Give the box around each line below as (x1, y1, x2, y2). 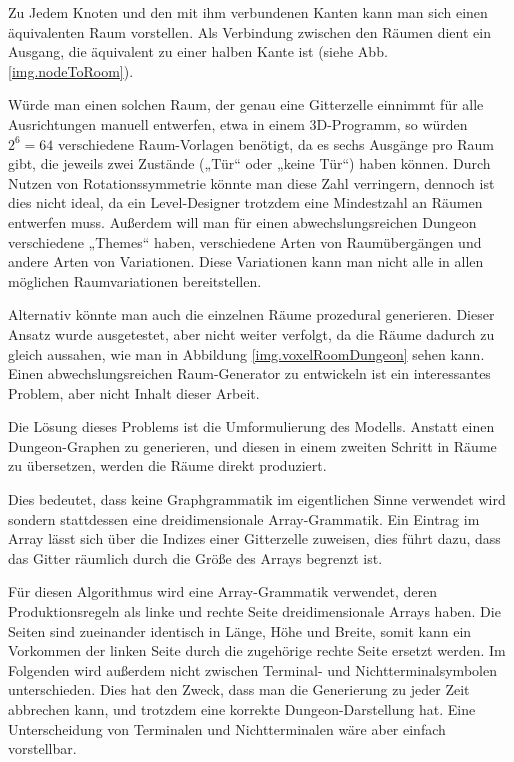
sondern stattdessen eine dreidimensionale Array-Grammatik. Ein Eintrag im (8, 508, 480, 529)
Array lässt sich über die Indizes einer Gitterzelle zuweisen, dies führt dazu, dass (8, 528, 501, 549)
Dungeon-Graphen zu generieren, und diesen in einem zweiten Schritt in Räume (8, 435, 497, 456)
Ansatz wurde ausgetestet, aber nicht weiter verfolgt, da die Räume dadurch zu (8, 323, 495, 344)
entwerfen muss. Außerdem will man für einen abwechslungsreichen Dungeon (8, 211, 477, 232)
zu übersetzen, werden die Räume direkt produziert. (8, 455, 327, 476)
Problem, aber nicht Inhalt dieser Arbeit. (8, 382, 260, 403)
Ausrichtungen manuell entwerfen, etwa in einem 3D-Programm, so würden (8, 113, 468, 134)
